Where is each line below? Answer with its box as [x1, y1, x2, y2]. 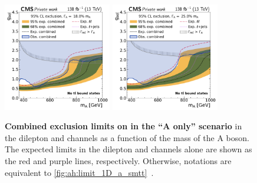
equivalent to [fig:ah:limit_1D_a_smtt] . [5, 166, 154, 178]
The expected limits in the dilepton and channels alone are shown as [5, 143, 252, 155]
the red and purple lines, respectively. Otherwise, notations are [5, 155, 232, 167]
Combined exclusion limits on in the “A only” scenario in [5, 120, 242, 132]
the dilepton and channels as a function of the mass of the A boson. [5, 131, 249, 143]
